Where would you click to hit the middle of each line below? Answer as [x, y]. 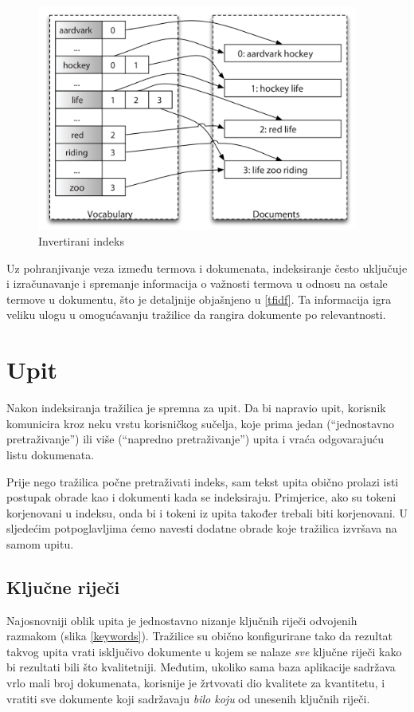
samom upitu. [40, 543]
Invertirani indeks [81, 241]
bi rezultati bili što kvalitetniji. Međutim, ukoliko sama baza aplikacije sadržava [201, 667]
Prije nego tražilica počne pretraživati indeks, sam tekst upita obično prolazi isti [203, 481]
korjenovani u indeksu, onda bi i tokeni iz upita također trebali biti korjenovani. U [207, 512]
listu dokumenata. [51, 454]
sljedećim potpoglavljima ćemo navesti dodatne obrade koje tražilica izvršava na [202, 528]
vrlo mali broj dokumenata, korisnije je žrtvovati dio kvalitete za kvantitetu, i [196, 683]
